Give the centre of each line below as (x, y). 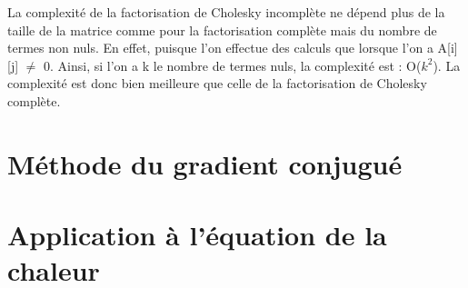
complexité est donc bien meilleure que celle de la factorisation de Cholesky (217, 83)
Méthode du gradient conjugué (205, 163)
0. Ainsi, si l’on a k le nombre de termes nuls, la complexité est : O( (233, 65)
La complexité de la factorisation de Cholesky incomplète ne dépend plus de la (226, 12)
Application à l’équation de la (197, 235)
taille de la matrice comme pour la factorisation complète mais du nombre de (222, 30)
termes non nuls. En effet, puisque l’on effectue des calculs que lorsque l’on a (220, 48)
